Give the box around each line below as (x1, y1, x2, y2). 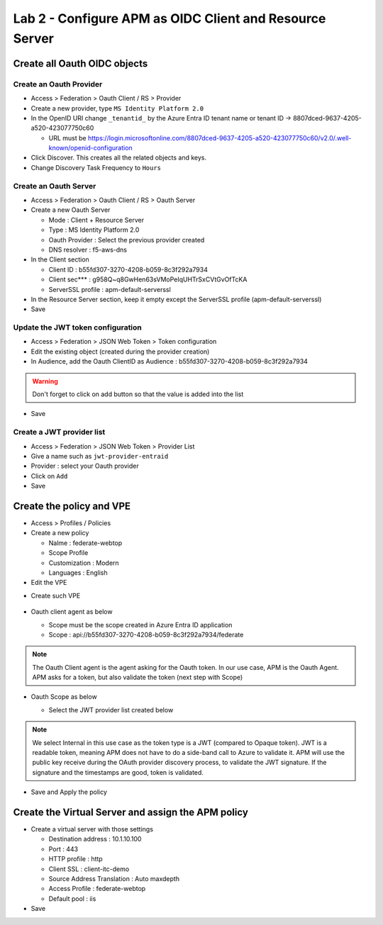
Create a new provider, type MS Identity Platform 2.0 (30, 103, 204, 113)
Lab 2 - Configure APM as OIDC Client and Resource (13, 11, 326, 26)
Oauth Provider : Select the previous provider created (48, 235, 205, 244)
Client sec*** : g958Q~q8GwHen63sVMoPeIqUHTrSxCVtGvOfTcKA (48, 275, 248, 284)
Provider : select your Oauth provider (30, 461, 140, 471)
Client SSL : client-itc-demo (48, 865, 130, 873)
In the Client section (30, 255, 90, 264)
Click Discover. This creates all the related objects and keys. (30, 153, 207, 162)
